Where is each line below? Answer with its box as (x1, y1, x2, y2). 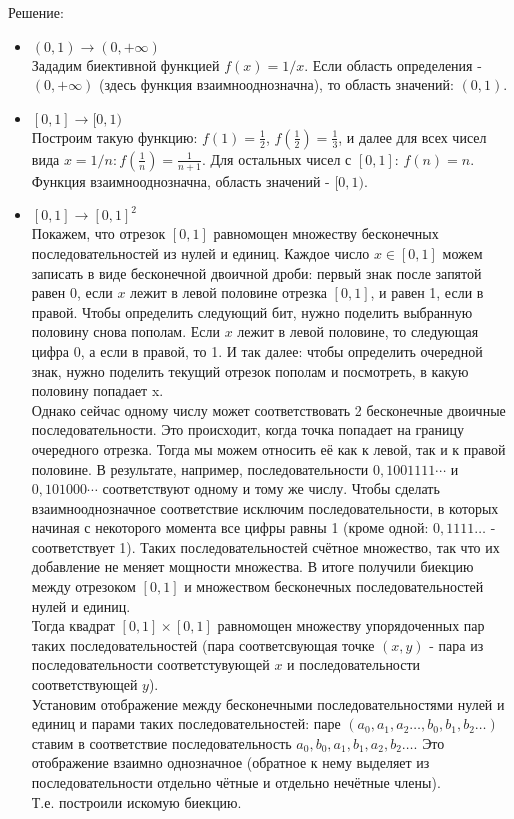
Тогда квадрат (31, 615, 115, 636)
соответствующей (31, 674, 138, 695)
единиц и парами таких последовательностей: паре (31, 713, 341, 734)
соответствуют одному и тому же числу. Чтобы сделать (102, 478, 440, 499)
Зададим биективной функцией (31, 54, 220, 75)
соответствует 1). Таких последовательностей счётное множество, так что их (31, 536, 500, 557)
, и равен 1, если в (370, 282, 484, 303)
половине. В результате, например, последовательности (31, 458, 369, 479)
